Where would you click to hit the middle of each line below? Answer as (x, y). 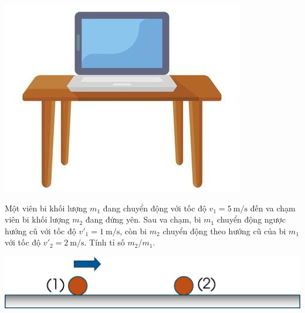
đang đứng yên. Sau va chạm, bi (143, 219)
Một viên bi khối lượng (46, 208)
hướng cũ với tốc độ (40, 230)
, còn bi (133, 230)
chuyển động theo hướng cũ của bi (224, 230)
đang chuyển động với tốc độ (155, 208)
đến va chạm (273, 208)
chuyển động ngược (251, 219)
